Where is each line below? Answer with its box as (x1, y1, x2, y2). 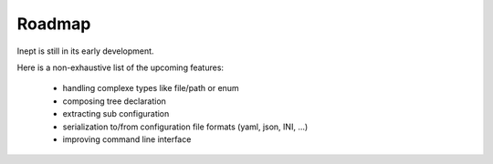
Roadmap (16, 14, 91, 34)
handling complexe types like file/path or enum (62, 83, 239, 94)
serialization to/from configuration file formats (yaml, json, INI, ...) (62, 121, 309, 132)
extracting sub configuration (62, 108, 170, 119)
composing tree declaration (62, 96, 166, 107)
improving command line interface (62, 133, 192, 145)
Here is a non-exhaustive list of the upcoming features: (16, 62, 224, 73)
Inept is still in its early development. (16, 46, 154, 56)
